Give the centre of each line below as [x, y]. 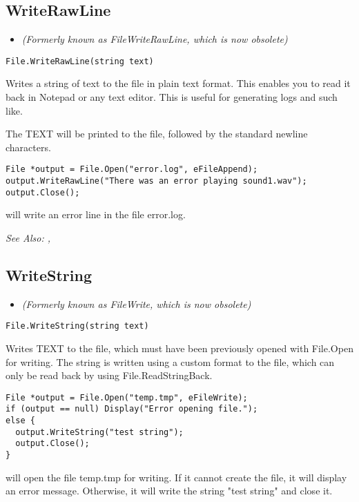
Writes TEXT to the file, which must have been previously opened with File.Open [179, 348]
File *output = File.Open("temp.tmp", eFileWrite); [127, 397]
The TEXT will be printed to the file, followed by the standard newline [157, 134]
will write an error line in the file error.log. [96, 214]
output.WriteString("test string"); [99, 432]
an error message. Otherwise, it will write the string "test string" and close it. [169, 491]
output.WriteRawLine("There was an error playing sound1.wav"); [156, 181]
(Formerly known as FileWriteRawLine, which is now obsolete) [155, 39]
